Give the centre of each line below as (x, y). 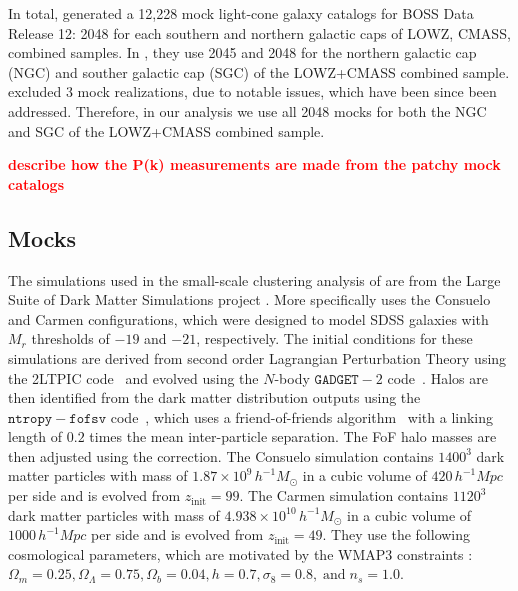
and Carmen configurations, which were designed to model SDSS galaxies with (248, 318)
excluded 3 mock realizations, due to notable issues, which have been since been (252, 91)
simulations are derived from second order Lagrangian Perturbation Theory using (257, 357)
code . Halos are (437, 377)
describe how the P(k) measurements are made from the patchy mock (254, 164)
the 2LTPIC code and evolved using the (133, 377)
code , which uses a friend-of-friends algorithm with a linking (302, 416)
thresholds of (70, 338)
